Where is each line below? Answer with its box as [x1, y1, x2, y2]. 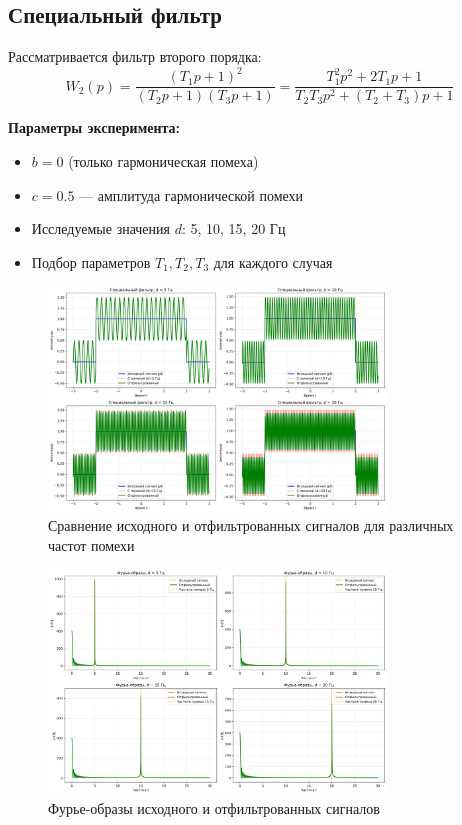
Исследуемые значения [31, 218, 170, 239]
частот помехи [48, 534, 135, 555]
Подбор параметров [31, 251, 151, 272]
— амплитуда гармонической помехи [79, 184, 304, 205]
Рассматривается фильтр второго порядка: [8, 46, 262, 67]
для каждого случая [213, 251, 333, 272]
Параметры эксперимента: [8, 117, 180, 138]
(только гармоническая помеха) [68, 150, 259, 171]
